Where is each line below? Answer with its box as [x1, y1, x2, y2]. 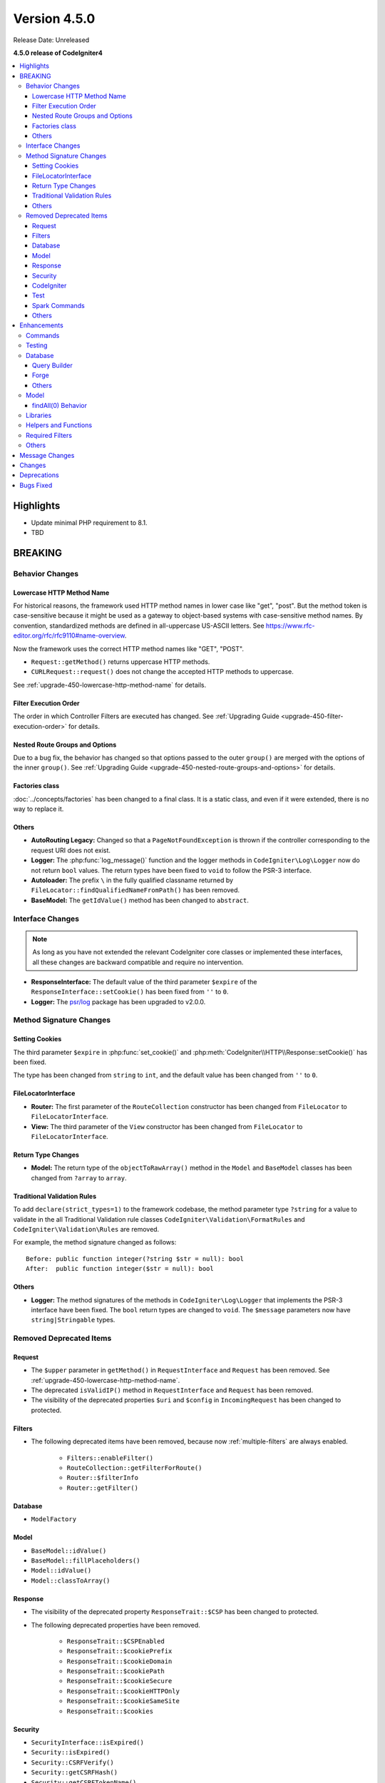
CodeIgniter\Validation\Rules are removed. [13, 1225, 160, 1233]
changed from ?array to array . [31, 1173, 127, 1182]
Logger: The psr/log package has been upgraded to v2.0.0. [31, 997, 206, 1006]
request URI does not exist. [31, 846, 111, 854]
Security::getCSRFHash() [31, 1769, 118, 1777]
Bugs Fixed [19, 481, 53, 489]
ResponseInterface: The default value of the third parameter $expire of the [31, 977, 257, 986]
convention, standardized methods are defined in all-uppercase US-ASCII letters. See [13, 621, 265, 630]
